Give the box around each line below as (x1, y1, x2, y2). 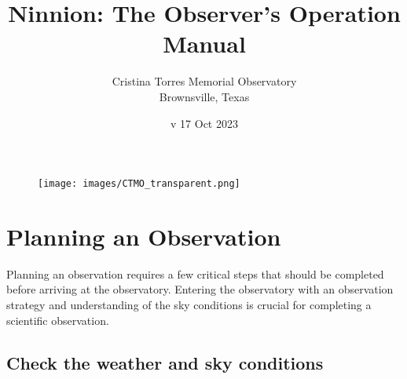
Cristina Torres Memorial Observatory (112, 73, 297, 89)
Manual (163, 27, 246, 60)
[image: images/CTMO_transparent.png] (38, 178, 240, 190)
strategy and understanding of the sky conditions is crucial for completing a (6, 297, 372, 313)
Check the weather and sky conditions (6, 350, 324, 374)
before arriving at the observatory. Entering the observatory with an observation (6, 281, 394, 297)
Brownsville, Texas (159, 88, 250, 104)
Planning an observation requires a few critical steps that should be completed (6, 265, 384, 282)
